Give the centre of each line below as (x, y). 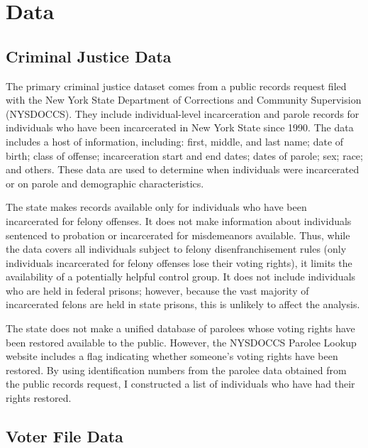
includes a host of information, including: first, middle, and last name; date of (175, 141)
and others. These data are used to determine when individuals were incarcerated (183, 169)
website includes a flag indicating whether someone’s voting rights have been (172, 356)
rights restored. (39, 398)
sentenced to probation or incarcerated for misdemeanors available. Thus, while (178, 235)
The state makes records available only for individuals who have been (156, 207)
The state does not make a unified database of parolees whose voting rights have (180, 328)
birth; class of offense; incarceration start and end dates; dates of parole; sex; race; (184, 155)
